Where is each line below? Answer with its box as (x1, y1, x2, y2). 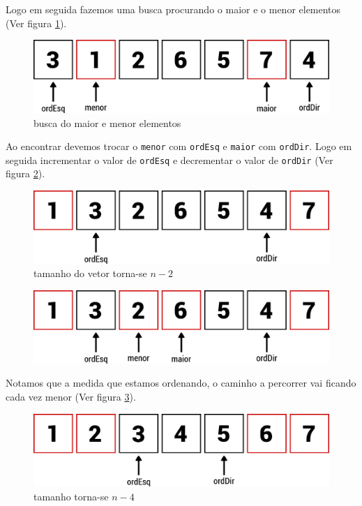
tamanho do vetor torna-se (33, 266, 147, 281)
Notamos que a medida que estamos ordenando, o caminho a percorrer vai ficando (6, 375, 356, 390)
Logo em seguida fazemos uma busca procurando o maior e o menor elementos (6, 2, 341, 16)
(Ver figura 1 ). (6, 15, 67, 30)
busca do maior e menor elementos (33, 115, 181, 130)
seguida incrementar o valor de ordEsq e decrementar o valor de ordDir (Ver (6, 152, 333, 167)
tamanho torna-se (33, 489, 109, 503)
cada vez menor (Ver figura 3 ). (6, 389, 136, 403)
